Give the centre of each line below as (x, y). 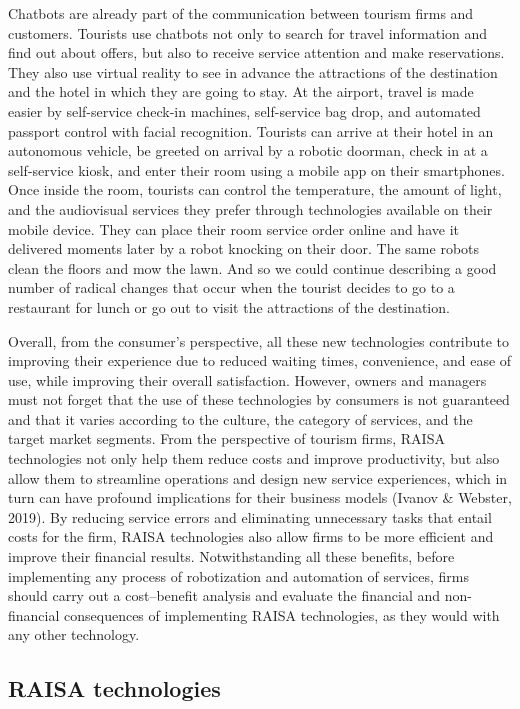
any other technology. (74, 634)
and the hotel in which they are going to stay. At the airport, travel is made (241, 91)
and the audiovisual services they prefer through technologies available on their (250, 208)
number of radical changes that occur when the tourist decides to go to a (231, 287)
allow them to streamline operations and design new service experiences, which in (258, 477)
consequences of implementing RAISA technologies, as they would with (282, 614)
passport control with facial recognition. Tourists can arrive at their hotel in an (251, 130)
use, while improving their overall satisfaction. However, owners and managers (247, 379)
